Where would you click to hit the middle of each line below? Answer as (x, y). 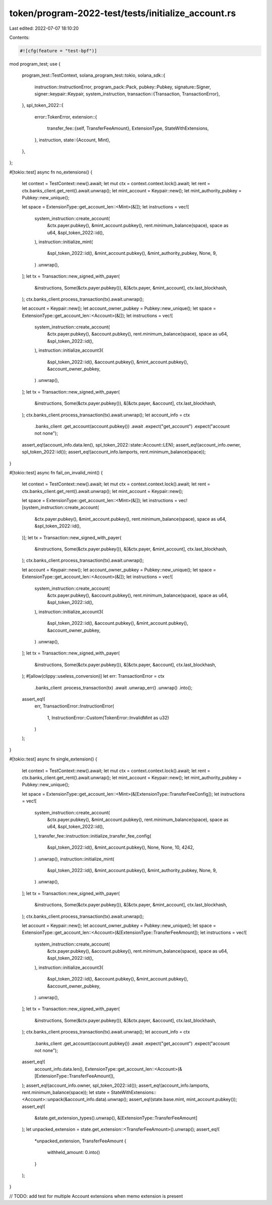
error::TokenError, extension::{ (66, 117)
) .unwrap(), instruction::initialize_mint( (74, 859)
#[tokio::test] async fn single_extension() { (53, 759)
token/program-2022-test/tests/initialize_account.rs (123, 13)
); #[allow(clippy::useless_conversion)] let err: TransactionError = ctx (93, 676)
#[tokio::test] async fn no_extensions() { (51, 172)
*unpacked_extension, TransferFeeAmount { (81, 1141)
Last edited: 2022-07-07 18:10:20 (44, 28)
